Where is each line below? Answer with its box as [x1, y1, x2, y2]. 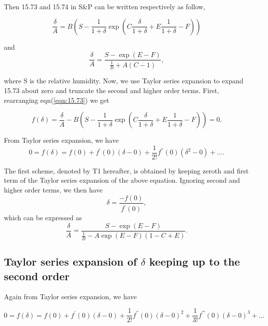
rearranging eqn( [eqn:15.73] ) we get [4, 95, 109, 105]
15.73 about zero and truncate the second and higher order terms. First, [4, 85, 219, 96]
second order [4, 268, 70, 283]
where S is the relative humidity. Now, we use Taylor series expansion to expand [4, 76, 244, 86]
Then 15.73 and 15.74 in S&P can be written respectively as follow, [4, 1, 206, 11]
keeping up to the [149, 254, 240, 269]
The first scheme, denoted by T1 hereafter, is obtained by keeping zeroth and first [4, 165, 249, 175]
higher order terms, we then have [4, 185, 103, 195]
